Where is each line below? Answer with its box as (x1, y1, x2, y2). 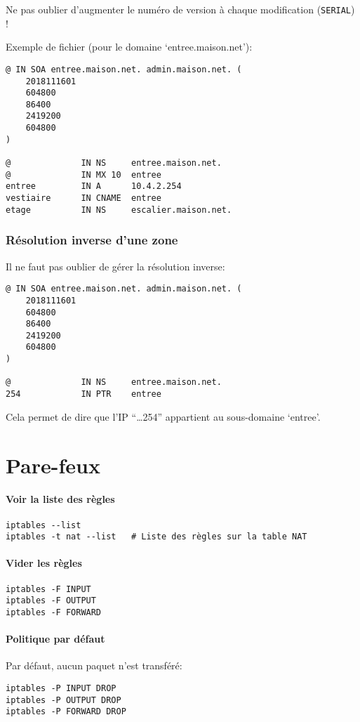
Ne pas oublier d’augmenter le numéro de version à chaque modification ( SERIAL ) (6, 2, 355, 16)
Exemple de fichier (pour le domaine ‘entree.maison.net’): (6, 39, 253, 54)
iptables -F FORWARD (6, 607, 102, 617)
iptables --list (6, 520, 81, 530)
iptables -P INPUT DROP (6, 683, 116, 693)
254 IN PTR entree (6, 389, 161, 400)
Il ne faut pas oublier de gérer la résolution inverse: (6, 258, 225, 273)
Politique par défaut (6, 631, 105, 646)
